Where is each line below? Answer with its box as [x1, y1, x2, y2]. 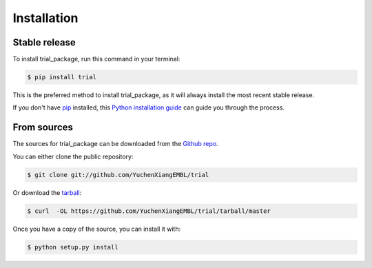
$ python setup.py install [27, 243, 118, 251]
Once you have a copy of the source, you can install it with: [12, 225, 181, 233]
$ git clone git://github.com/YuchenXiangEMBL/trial [27, 171, 209, 178]
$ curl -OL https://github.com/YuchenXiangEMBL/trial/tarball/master [27, 207, 271, 215]
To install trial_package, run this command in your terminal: [12, 55, 180, 63]
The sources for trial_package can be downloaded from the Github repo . [12, 140, 218, 148]
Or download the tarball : [12, 188, 82, 196]
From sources [12, 121, 74, 134]
